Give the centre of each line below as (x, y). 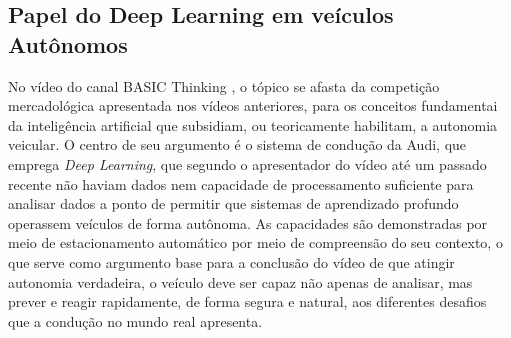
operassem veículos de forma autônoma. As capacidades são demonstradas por (248, 222)
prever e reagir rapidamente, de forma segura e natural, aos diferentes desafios (247, 301)
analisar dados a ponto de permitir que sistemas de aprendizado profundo (233, 203)
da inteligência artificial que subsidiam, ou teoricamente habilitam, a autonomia (253, 124)
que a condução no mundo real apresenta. (135, 320)
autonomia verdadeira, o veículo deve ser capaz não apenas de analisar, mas (240, 281)
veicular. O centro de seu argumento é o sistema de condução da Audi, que (237, 144)
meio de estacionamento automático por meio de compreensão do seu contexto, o (255, 242)
